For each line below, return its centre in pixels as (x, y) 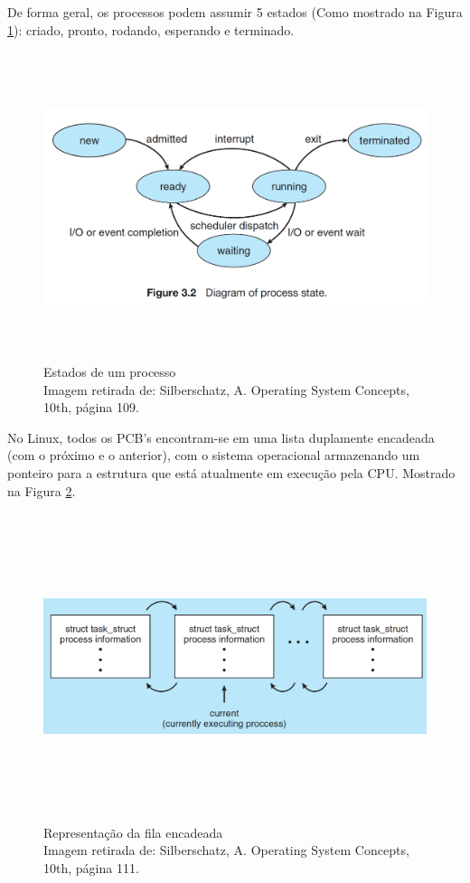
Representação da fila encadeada (133, 832)
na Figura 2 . (42, 490)
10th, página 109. (91, 407)
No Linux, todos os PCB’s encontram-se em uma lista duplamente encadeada (221, 437)
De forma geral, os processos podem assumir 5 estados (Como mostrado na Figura (235, 12)
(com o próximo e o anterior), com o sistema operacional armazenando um (214, 455)
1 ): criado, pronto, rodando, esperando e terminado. (151, 29)
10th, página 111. (91, 868)
